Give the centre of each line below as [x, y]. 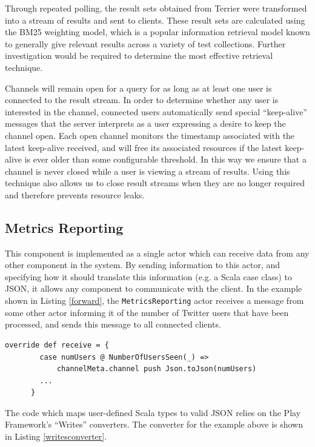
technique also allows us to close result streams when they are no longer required [155, 183]
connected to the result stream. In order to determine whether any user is [142, 100]
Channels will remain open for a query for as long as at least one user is [138, 88]
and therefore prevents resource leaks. [75, 194]
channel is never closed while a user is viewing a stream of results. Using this [148, 171]
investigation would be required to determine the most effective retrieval [139, 55]
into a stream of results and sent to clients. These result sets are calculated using [155, 20]
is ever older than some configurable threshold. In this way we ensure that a [165, 159]
